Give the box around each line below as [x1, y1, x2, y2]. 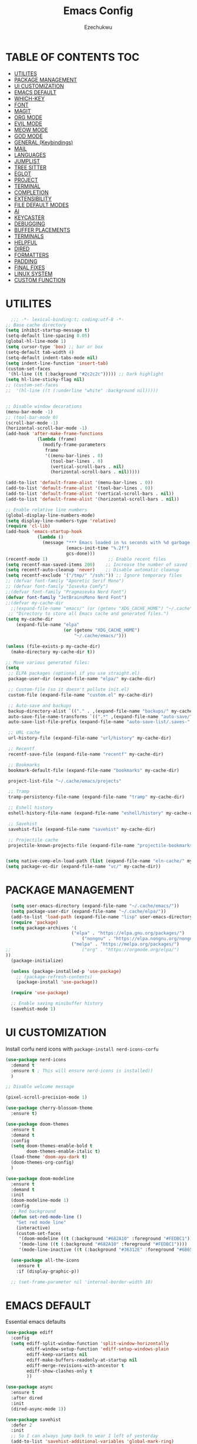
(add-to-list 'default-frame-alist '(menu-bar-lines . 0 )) [5, 480, 153, 486]
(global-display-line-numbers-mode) [5, 512, 95, 518]
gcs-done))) [66, 551, 95, 557]
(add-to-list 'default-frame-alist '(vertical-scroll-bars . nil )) [5, 491, 175, 496]
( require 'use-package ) [11, 990, 69, 996]
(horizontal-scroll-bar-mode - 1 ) [5, 425, 88, 431]
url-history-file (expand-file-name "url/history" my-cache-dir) [8, 735, 172, 741]
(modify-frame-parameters [42, 442, 106, 448]
